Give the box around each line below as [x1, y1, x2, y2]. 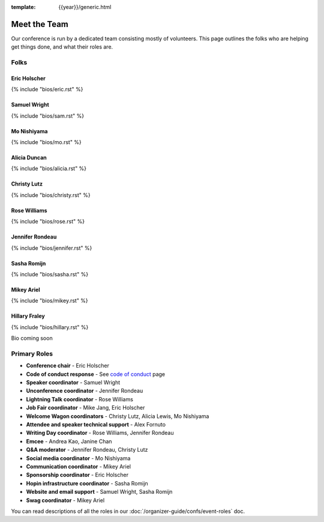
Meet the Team [11, 19, 68, 29]
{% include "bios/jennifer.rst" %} [11, 244, 92, 252]
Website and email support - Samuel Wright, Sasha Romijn [26, 488, 173, 496]
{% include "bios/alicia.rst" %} [11, 165, 87, 172]
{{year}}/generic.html [58, 4, 112, 10]
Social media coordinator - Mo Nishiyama [26, 454, 131, 462]
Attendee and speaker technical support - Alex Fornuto [26, 421, 166, 428]
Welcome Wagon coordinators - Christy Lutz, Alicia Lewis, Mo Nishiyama [26, 412, 209, 420]
